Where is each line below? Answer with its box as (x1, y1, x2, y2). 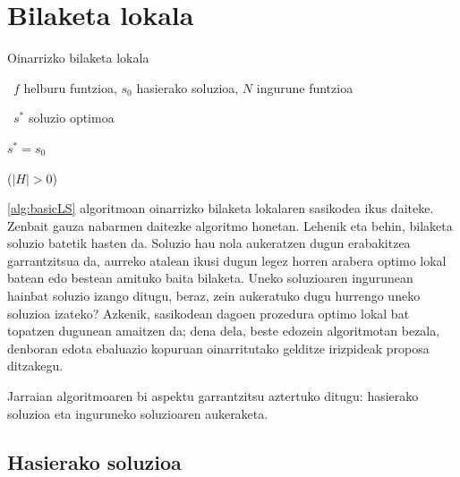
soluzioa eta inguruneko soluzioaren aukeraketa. (7, 404, 268, 422)
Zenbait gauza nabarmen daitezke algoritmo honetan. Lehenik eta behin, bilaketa (7, 216, 453, 234)
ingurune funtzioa (256, 78, 354, 97)
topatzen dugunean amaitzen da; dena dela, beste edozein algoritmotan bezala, (7, 321, 440, 340)
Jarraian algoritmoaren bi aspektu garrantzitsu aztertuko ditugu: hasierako (7, 387, 419, 405)
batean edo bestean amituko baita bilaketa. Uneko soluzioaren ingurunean (7, 268, 413, 287)
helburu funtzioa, (23, 78, 117, 97)
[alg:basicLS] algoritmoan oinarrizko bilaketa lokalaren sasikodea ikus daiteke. (7, 199, 434, 217)
